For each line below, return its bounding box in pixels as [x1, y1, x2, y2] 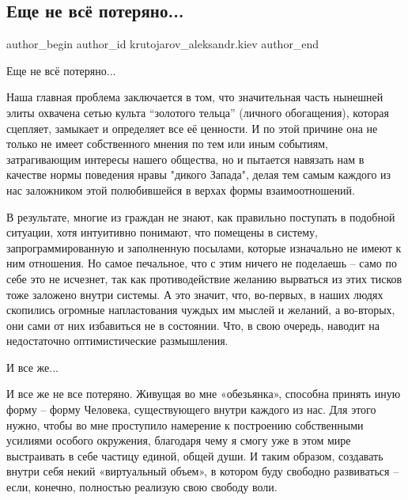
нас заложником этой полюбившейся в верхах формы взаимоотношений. [6, 181, 355, 198]
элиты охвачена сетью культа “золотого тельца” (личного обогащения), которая [6, 104, 389, 120]
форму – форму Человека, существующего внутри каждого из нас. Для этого [6, 401, 376, 418]
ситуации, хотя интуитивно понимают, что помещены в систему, [6, 224, 318, 241]
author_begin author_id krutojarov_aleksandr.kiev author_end [6, 36, 319, 52]
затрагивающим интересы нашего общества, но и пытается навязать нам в [6, 150, 365, 167]
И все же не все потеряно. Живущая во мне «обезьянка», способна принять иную [6, 385, 401, 402]
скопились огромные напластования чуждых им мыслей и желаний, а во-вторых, [6, 301, 395, 318]
